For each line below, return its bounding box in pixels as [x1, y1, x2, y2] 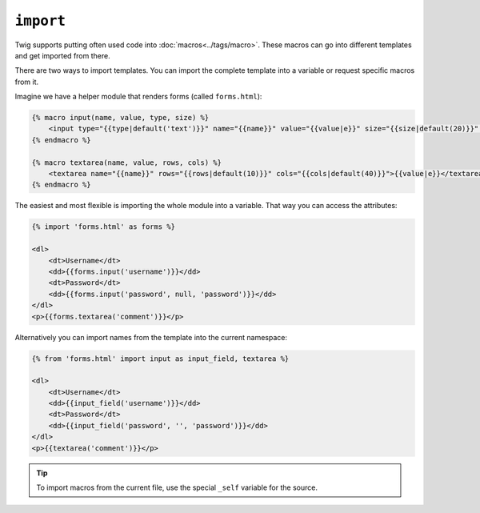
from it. [14, 77, 39, 86]
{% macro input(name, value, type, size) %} [31, 113, 210, 122]
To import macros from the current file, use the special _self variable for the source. [36, 483, 318, 492]
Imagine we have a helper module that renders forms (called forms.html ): [14, 92, 262, 102]
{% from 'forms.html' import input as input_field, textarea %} [31, 354, 290, 363]
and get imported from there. [14, 50, 111, 60]
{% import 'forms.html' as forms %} [31, 222, 176, 231]
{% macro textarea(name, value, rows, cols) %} [31, 158, 222, 167]
